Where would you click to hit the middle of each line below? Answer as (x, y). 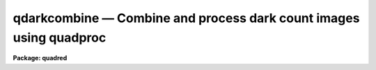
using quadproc (60, 37)
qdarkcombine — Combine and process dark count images (186, 18)
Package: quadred (40, 58)
